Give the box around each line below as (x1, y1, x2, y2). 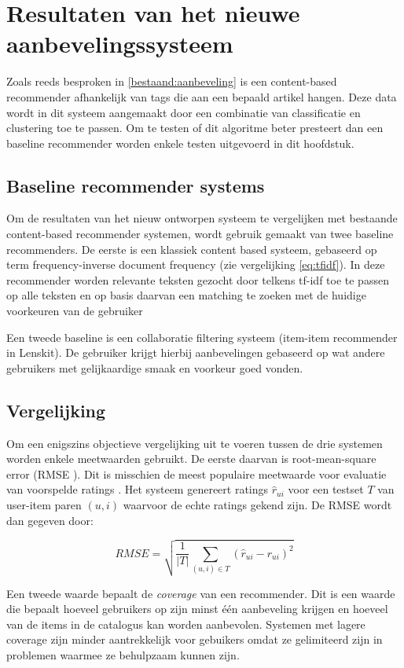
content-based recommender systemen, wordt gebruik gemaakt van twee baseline (6, 226, 394, 242)
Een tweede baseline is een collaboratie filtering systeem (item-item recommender (6, 328, 398, 345)
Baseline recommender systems (6, 173, 265, 197)
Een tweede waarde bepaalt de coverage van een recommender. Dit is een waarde (6, 585, 395, 601)
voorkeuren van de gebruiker (6, 303, 143, 319)
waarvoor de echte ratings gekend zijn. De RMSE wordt (123, 497, 392, 512)
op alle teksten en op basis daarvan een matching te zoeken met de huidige (6, 287, 366, 303)
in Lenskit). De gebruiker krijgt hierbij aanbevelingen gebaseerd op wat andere (6, 344, 385, 361)
